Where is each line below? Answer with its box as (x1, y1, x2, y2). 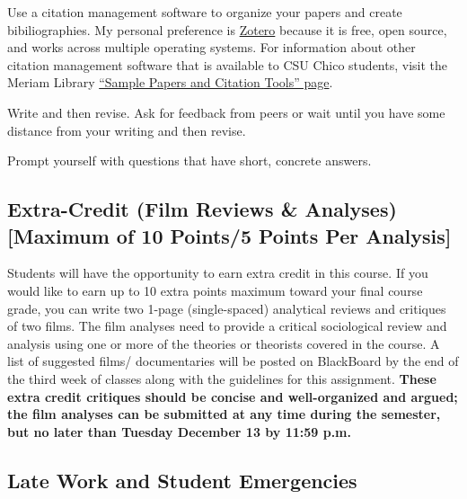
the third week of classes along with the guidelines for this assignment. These (7, 369, 436, 388)
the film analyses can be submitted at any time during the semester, (7, 405, 441, 423)
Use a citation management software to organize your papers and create (7, 3, 402, 21)
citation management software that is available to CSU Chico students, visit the (7, 55, 447, 74)
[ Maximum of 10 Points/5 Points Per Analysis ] (7, 221, 452, 249)
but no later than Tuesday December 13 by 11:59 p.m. (7, 422, 351, 441)
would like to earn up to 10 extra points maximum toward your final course (7, 281, 423, 299)
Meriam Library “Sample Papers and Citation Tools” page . (7, 73, 333, 92)
